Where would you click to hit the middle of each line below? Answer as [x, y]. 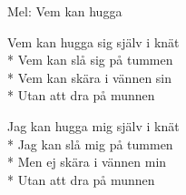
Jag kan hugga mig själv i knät [93, 125]
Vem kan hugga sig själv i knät [93, 41]
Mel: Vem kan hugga [65, 11]
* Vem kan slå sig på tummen [90, 60]
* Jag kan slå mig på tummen [90, 144]
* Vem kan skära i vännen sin [90, 77]
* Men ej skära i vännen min [87, 162]
